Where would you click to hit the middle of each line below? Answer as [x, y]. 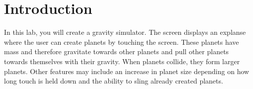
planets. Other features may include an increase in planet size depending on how [127, 71]
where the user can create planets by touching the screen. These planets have [122, 42]
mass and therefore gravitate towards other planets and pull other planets [117, 51]
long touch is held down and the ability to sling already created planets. [114, 81]
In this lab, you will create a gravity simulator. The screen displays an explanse [125, 32]
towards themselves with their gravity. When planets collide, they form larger [122, 61]
